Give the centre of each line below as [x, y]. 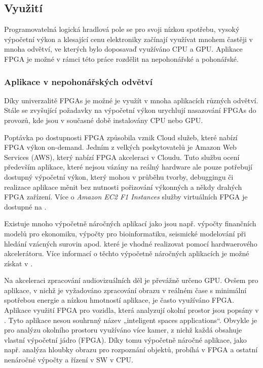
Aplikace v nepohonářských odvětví [79, 81]
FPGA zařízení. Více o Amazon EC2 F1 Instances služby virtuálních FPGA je [126, 197]
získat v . [18, 263]
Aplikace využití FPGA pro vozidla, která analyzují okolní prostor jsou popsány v [131, 310]
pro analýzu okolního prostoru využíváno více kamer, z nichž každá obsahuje [123, 330]
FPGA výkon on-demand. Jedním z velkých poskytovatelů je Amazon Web [120, 147]
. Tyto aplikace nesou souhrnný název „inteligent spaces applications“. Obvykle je [130, 320]
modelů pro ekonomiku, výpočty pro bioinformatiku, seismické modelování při [125, 233]
